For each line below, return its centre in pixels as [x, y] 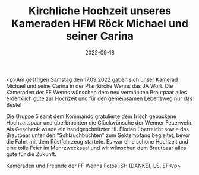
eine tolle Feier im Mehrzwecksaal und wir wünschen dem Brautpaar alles [96, 148]
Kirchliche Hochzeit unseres [100, 11]
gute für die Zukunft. [31, 154]
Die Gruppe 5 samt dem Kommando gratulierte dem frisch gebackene [91, 116]
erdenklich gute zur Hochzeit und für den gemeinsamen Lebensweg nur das [99, 98]
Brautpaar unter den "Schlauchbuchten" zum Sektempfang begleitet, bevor [98, 135]
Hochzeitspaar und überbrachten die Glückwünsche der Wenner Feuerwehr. [99, 122]
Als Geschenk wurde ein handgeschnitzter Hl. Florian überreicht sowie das [97, 129]
